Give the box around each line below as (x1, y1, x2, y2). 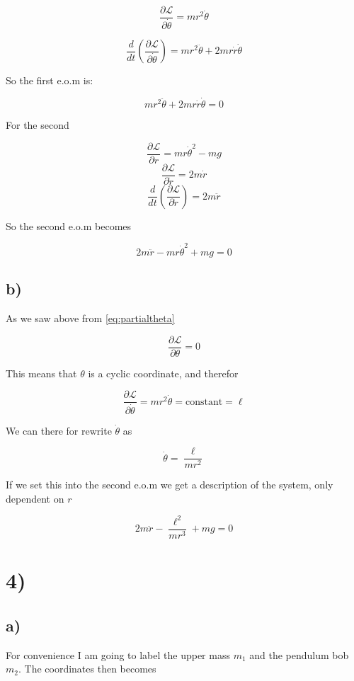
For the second (6, 117, 69, 132)
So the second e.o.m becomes (6, 218, 132, 233)
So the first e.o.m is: (6, 73, 93, 88)
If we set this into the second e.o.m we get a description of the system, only (6, 477, 333, 492)
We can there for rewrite (6, 423, 112, 437)
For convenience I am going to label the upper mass (6, 647, 230, 662)
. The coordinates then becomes (18, 661, 156, 676)
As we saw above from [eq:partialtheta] (6, 311, 175, 326)
